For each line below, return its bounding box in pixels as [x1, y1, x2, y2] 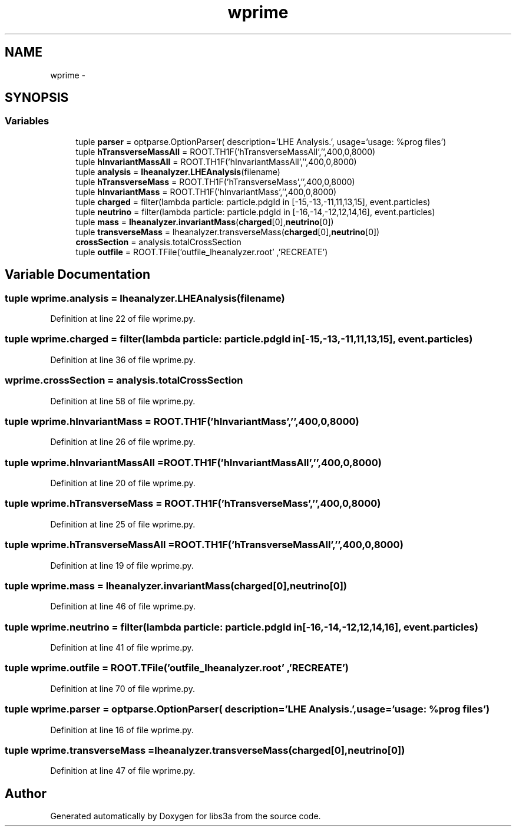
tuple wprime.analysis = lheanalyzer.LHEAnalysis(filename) [5, 292, 285, 304]
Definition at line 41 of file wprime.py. [50, 642, 194, 653]
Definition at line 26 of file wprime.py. [50, 437, 196, 447]
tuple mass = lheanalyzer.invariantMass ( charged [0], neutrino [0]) [75, 216, 334, 227]
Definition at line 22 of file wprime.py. [50, 314, 196, 324]
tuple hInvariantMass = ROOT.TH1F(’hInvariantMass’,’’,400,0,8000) [75, 186, 337, 197]
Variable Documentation [5, 267, 151, 282]
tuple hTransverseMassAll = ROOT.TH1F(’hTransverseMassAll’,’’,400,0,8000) [75, 146, 376, 157]
